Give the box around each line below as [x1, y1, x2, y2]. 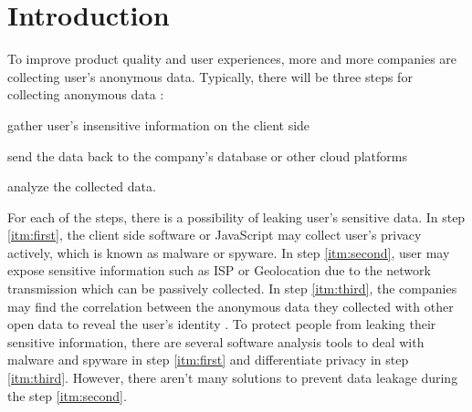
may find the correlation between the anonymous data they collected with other [7, 296, 454, 315]
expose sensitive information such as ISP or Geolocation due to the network [7, 261, 431, 280]
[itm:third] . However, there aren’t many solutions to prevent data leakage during [7, 368, 458, 387]
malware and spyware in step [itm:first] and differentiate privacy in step [7, 350, 409, 369]
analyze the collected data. [7, 177, 156, 196]
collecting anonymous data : [7, 85, 164, 104]
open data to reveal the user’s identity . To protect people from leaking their [7, 314, 436, 334]
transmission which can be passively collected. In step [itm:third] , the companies [7, 279, 457, 298]
